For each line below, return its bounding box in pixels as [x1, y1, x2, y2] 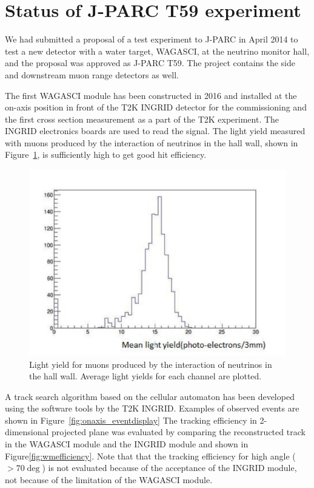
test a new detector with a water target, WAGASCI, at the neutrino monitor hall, [5, 44, 310, 57]
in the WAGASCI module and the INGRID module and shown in [5, 438, 249, 450]
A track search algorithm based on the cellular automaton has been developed [5, 390, 295, 402]
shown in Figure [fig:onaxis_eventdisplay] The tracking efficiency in [5, 413, 257, 426]
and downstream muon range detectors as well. [5, 68, 179, 81]
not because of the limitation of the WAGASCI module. [5, 473, 213, 486]
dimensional [5, 425, 49, 438]
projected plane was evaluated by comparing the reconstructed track [52, 425, 306, 438]
